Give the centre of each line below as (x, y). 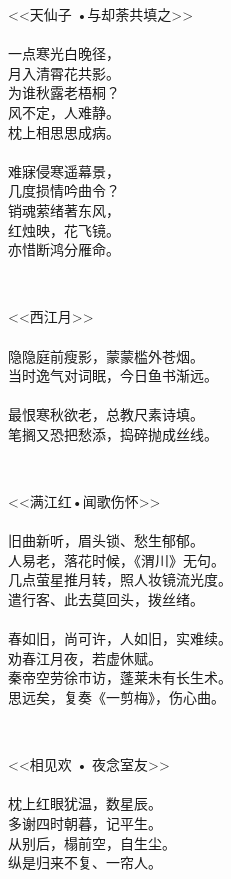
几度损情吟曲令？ (64, 190)
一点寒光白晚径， (64, 53)
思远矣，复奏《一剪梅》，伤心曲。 (116, 697)
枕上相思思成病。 (64, 131)
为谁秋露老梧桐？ (64, 92)
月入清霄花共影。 (64, 72)
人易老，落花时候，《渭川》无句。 (116, 559)
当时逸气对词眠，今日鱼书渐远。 (113, 375)
